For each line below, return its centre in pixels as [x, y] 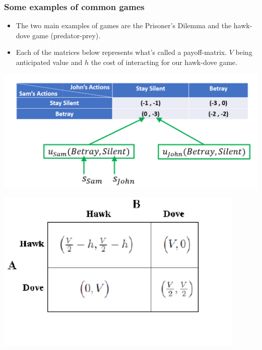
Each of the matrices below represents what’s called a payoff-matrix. [121, 52]
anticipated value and [49, 62]
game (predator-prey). [67, 35]
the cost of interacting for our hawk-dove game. [164, 62]
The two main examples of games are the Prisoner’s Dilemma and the [124, 25]
